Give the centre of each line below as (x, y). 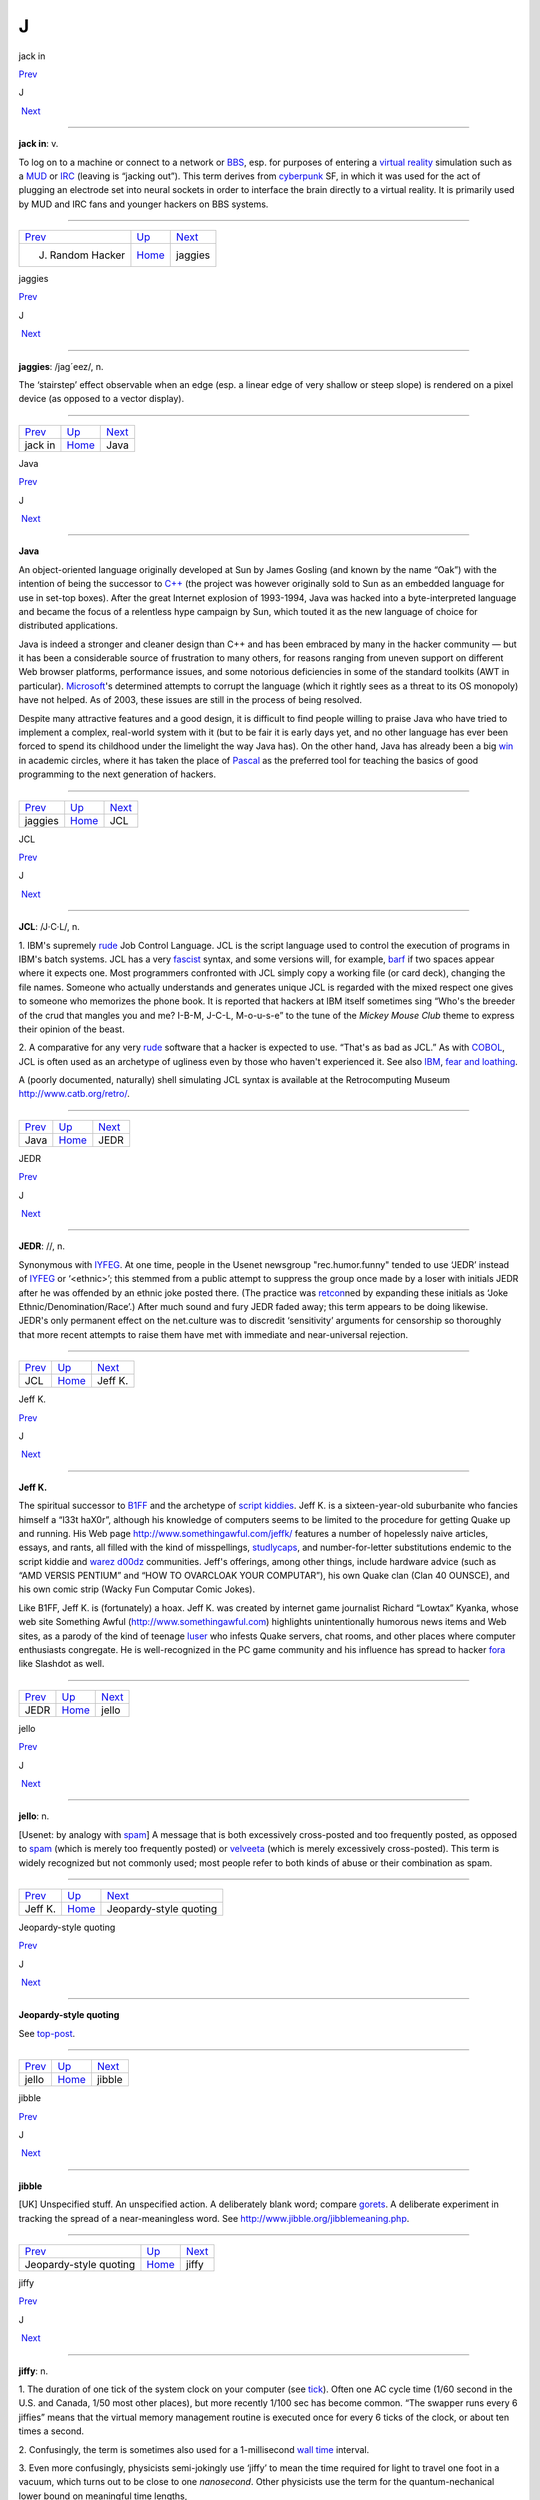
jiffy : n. (33, 2371)
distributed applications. (68, 626)
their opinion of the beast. (71, 1029)
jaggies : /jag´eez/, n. (61, 366)
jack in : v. (38, 144)
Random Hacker (87, 255)
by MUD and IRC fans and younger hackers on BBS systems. (143, 204)
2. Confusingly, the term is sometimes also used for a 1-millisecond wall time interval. (194, 2449)
